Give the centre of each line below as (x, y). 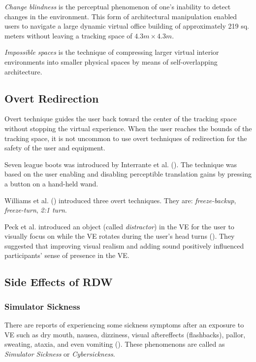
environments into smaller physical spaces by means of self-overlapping (111, 61)
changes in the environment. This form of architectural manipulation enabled (121, 16)
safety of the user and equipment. (55, 148)
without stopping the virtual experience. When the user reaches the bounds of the (128, 128)
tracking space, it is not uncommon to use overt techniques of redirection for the (126, 138)
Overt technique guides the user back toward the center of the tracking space (121, 119)
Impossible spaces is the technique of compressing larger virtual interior (112, 52)
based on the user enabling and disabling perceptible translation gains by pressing (128, 174)
